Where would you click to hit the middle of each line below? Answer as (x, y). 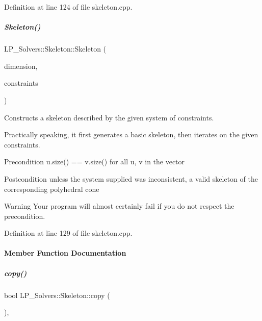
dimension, (21, 66)
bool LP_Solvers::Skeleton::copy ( (57, 295)
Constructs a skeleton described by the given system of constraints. (109, 117)
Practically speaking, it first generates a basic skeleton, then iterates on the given (131, 134)
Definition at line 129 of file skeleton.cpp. (68, 233)
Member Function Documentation (65, 253)
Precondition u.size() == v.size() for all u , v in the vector (95, 162)
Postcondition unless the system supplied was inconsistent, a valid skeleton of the (131, 178)
